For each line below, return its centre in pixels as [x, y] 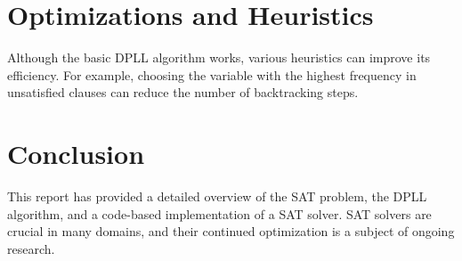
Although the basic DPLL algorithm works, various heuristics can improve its [219, 57]
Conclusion [76, 154]
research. [31, 248]
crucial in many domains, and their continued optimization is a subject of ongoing [231, 231]
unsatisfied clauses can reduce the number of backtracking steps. [183, 92]
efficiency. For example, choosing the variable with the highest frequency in [212, 74]
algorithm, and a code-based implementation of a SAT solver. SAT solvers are [219, 213]
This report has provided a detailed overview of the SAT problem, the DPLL [217, 196]
